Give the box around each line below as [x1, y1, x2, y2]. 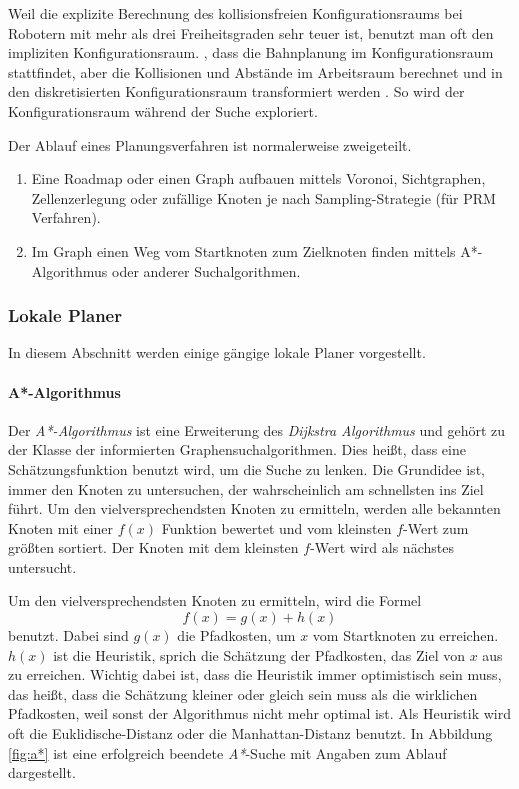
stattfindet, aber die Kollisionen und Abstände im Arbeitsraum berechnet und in [8, 61, 503, 82]
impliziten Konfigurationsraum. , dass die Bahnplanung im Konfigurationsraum [8, 42, 494, 63]
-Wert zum [403, 517, 469, 538]
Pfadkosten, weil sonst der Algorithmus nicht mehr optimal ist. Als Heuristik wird [8, 703, 511, 724]
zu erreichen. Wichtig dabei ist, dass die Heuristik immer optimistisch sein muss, [8, 664, 502, 685]
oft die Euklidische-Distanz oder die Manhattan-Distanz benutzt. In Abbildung [8, 723, 493, 744]
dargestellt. [8, 762, 76, 783]
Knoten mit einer [8, 517, 114, 538]
